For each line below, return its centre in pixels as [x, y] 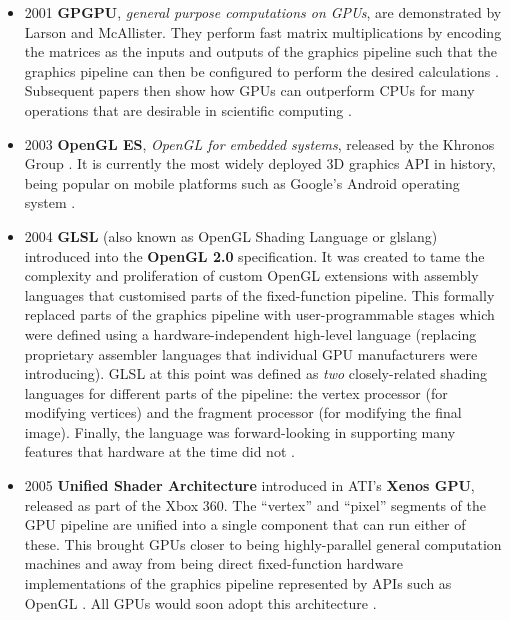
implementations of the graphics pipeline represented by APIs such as [238, 583]
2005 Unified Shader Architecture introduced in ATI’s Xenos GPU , [249, 485]
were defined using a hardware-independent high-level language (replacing [250, 333]
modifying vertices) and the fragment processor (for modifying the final [243, 412]
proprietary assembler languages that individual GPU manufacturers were [251, 353]
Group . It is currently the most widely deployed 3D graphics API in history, [260, 163]
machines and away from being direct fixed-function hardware [214, 563]
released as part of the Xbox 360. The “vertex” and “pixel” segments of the [255, 504]
